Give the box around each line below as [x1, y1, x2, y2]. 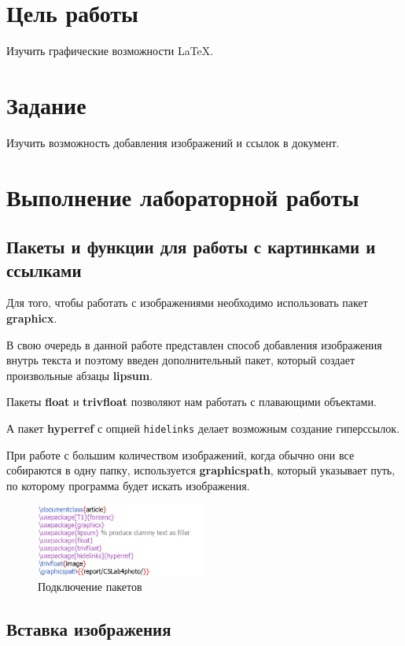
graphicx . [6, 310, 57, 326]
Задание [6, 88, 87, 120]
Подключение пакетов [38, 578, 142, 595]
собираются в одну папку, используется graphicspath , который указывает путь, [6, 462, 396, 478]
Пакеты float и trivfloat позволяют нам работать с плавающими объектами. [6, 393, 377, 410]
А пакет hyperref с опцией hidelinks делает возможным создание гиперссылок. [6, 419, 399, 436]
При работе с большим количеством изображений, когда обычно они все [6, 446, 355, 463]
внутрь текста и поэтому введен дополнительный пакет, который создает [6, 352, 355, 368]
